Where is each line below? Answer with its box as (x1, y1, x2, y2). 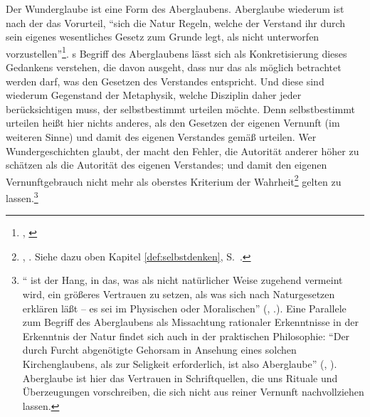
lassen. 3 (6, 189, 38, 205)
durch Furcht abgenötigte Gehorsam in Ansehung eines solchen (22, 342, 297, 357)
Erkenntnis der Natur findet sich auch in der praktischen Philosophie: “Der (22, 328, 350, 343)
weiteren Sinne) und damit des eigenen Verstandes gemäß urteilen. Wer (6, 130, 317, 144)
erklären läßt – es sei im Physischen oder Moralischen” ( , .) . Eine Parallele (22, 300, 347, 315)
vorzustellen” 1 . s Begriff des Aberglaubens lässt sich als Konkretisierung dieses (6, 43, 347, 60)
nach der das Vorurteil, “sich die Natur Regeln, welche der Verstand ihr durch (6, 15, 346, 30)
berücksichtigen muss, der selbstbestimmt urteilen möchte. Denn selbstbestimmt (6, 101, 355, 116)
